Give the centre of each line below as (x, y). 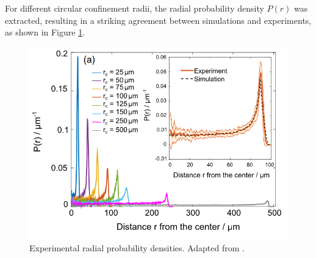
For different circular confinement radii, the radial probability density (135, 8)
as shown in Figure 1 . (45, 32)
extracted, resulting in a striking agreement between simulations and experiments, (158, 20)
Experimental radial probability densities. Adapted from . (137, 248)
